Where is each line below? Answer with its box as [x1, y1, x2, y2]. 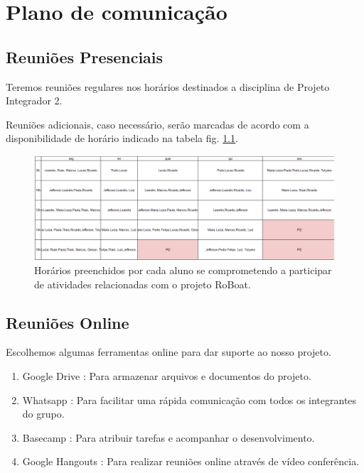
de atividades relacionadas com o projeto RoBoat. [34, 276, 251, 291]
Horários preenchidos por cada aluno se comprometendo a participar [34, 262, 332, 277]
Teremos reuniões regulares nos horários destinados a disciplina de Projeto [6, 79, 330, 94]
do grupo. [22, 406, 65, 421]
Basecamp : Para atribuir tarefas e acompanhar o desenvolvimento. [22, 430, 315, 445]
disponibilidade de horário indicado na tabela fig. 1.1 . [6, 131, 238, 146]
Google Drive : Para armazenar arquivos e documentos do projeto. [22, 368, 311, 383]
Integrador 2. [6, 93, 63, 108]
